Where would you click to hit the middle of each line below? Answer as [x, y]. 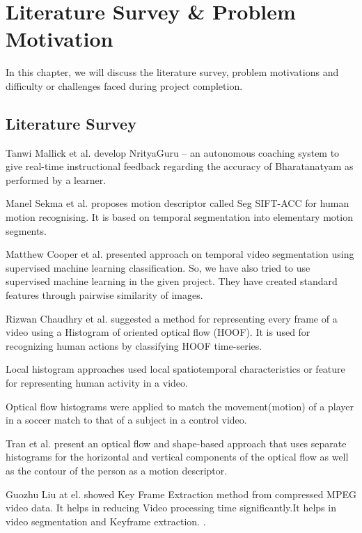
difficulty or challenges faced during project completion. [124, 85]
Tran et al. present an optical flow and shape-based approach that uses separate [176, 443]
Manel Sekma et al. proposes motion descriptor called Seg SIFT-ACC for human [178, 203]
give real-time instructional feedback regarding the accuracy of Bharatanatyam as [180, 166]
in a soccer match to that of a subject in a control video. [126, 420]
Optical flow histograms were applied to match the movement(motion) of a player [180, 406]
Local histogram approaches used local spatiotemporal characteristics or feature [175, 369]
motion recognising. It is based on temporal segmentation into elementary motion [179, 217]
